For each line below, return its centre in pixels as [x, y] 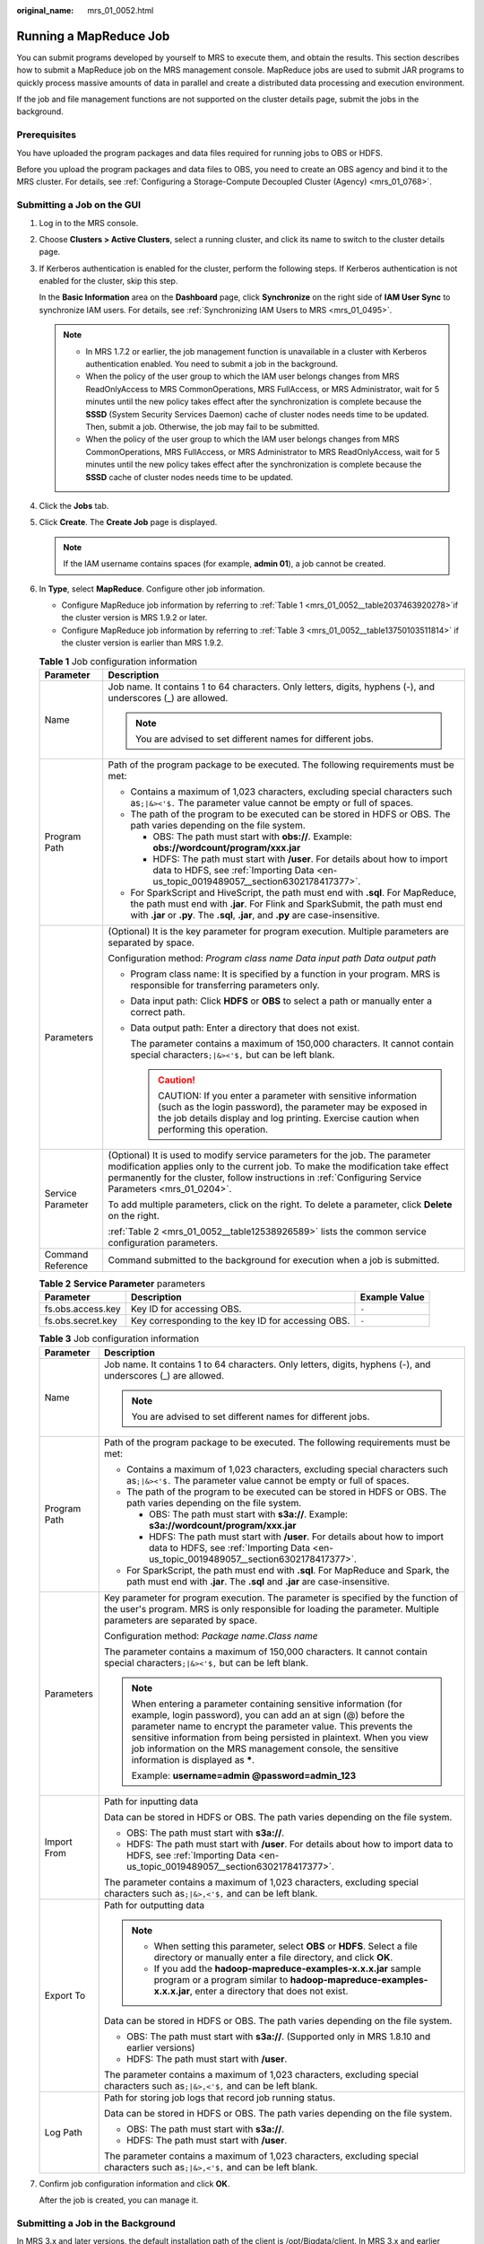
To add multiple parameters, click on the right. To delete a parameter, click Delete [280, 1205]
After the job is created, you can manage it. [119, 2200]
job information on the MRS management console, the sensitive [265, 1749]
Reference [66, 1266]
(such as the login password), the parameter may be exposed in [293, 1107]
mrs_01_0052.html [121, 10]
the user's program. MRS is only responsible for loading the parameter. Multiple [271, 1608]
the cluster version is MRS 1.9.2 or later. [134, 618]
